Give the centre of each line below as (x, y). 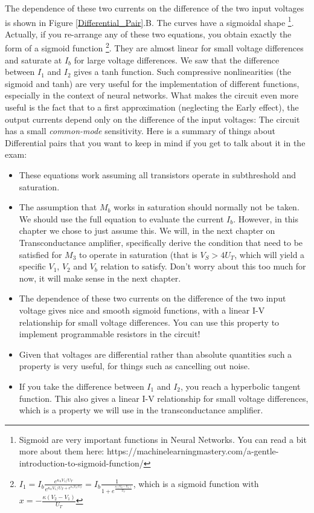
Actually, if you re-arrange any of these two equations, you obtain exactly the (148, 34)
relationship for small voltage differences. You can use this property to (149, 322)
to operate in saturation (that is (138, 254)
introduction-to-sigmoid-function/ (81, 463)
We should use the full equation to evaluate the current (121, 218)
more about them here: (62, 451)
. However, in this (266, 218)
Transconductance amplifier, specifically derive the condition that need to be (161, 242)
